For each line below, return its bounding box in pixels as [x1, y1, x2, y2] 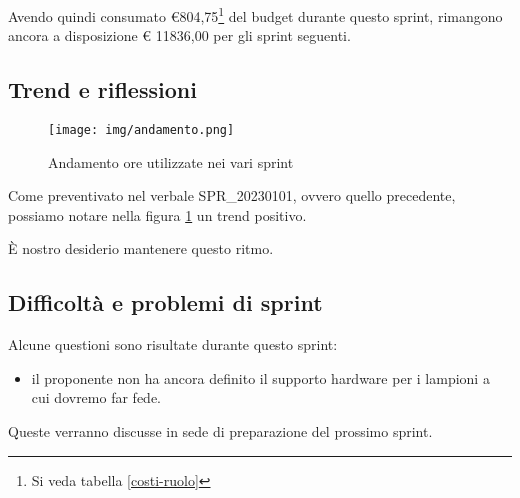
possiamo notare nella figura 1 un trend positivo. [8, 204, 307, 225]
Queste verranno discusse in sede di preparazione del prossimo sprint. [8, 421, 433, 442]
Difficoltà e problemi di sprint [8, 287, 323, 318]
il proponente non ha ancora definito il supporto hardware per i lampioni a [31, 367, 490, 388]
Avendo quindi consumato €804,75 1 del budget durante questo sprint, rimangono [8, 3, 503, 26]
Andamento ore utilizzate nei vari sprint [48, 151, 294, 172]
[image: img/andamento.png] [48, 123, 235, 138]
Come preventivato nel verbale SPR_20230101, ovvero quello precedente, [8, 185, 456, 206]
